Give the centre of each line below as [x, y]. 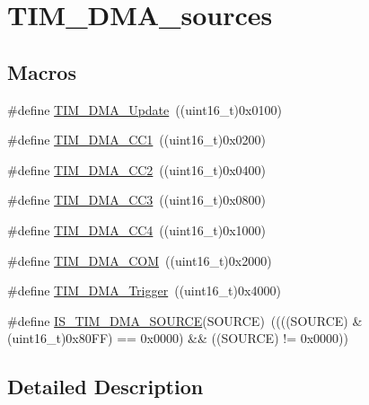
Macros [42, 71]
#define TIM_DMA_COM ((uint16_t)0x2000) [140, 260]
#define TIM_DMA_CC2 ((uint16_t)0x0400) [136, 169]
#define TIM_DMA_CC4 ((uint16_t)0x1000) [136, 229]
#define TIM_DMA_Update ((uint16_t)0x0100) [145, 109]
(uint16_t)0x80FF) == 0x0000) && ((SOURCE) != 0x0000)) [178, 338]
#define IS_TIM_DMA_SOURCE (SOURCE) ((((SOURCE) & [185, 320]
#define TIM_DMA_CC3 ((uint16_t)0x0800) [136, 200]
